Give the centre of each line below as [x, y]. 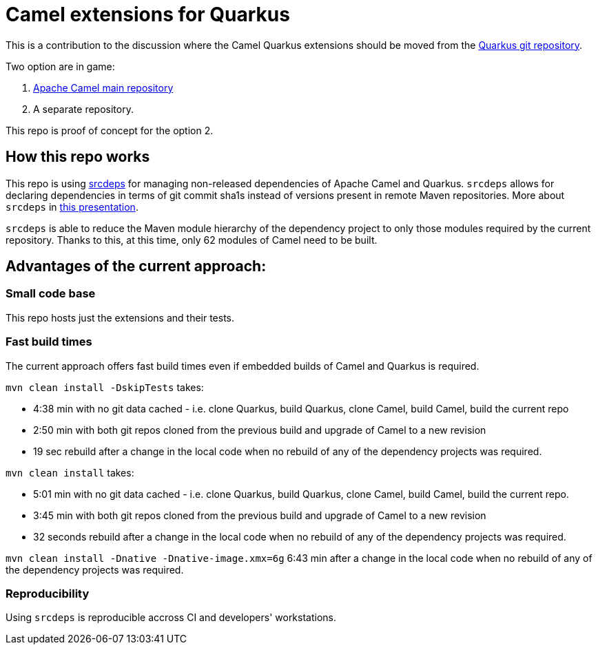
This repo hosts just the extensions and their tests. [120, 317]
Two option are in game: [60, 66]
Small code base [51, 294]
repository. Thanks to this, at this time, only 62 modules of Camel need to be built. [192, 240]
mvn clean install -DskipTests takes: [105, 387]
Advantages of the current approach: [136, 266]
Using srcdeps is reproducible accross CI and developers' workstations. [171, 618]
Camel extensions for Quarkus [148, 14]
